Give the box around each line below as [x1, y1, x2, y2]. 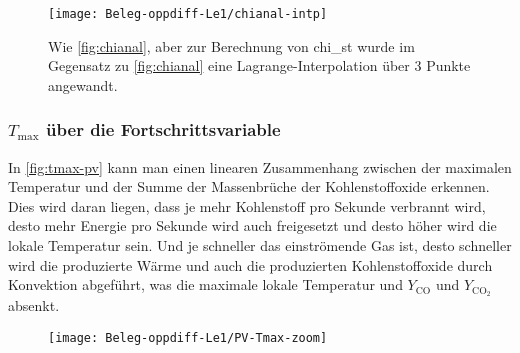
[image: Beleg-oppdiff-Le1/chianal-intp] [48, 7, 328, 21]
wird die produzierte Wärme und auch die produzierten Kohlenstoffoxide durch [8, 254, 493, 275]
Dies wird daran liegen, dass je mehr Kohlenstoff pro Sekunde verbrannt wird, [8, 195, 486, 216]
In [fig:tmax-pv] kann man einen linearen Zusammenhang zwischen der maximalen [8, 156, 512, 177]
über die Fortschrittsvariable [46, 117, 281, 142]
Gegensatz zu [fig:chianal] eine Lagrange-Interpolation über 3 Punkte [48, 55, 471, 76]
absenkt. [8, 295, 60, 316]
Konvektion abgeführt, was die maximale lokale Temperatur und [8, 274, 403, 295]
